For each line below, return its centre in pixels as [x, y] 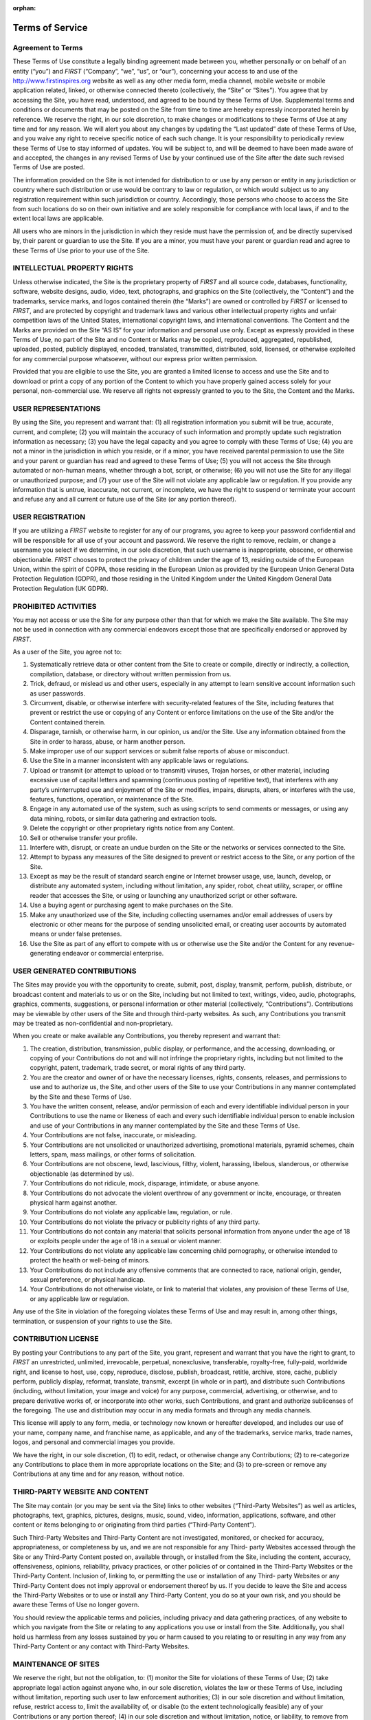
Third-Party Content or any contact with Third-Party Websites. [101, 1646]
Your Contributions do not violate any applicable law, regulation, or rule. [131, 1212]
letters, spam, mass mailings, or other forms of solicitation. [113, 1154]
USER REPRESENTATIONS [57, 408]
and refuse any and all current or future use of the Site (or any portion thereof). [124, 499]
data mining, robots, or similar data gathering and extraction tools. [123, 818]
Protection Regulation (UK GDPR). [60, 588]
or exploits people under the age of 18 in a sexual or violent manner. [126, 1241]
